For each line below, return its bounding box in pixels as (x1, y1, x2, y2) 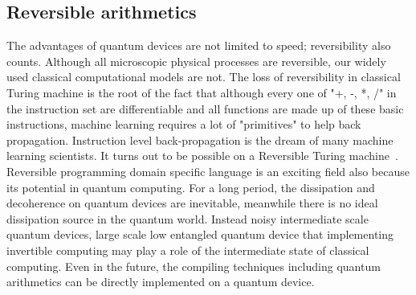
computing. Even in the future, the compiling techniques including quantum (6, 257, 381, 274)
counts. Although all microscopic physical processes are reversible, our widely (6, 52, 386, 69)
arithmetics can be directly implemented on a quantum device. (6, 273, 315, 290)
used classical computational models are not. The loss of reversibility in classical (6, 68, 401, 85)
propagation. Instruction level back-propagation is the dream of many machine (6, 131, 394, 148)
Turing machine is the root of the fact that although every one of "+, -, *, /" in (6, 84, 397, 100)
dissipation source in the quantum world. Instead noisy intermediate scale (6, 210, 369, 227)
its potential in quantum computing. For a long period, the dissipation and (6, 178, 375, 195)
